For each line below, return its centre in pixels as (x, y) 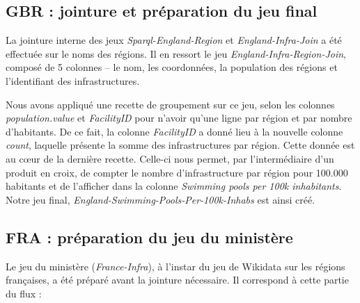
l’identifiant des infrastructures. (73, 80)
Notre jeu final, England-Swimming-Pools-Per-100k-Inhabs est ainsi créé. (161, 199)
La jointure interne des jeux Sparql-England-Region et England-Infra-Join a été (174, 40)
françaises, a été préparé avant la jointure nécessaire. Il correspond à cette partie (177, 280)
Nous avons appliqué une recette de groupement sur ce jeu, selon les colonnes (170, 104)
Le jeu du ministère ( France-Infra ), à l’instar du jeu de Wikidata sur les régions (175, 266)
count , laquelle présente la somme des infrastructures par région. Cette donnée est (180, 145)
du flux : (24, 293)
